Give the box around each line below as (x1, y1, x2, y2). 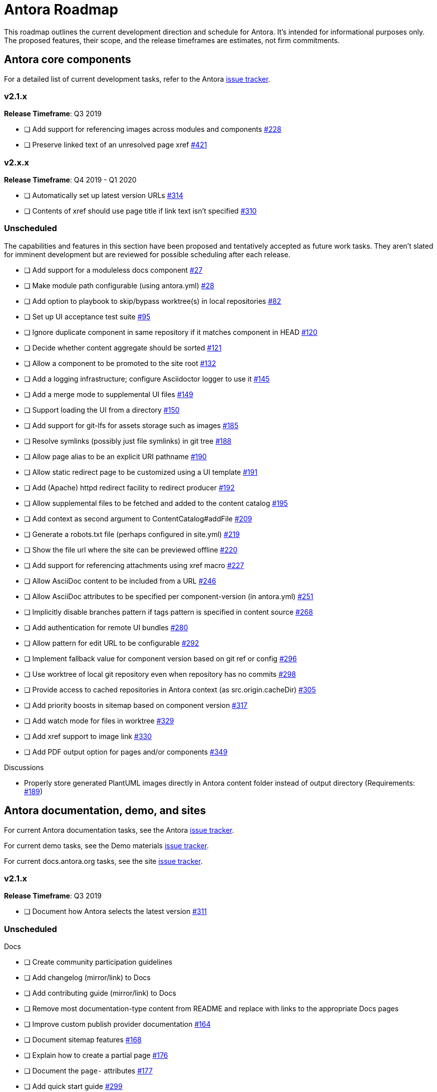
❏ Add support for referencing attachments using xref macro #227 (24, 561, 244, 570)
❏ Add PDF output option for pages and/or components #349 (24, 747, 228, 756)
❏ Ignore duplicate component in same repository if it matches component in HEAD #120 (24, 327, 318, 336)
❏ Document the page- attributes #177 (24, 1066, 153, 1075)
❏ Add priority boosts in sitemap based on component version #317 (24, 700, 248, 709)
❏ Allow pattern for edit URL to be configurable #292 (24, 638, 199, 647)
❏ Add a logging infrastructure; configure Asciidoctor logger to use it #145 (24, 374, 270, 383)
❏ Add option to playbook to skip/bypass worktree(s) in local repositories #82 (24, 296, 281, 305)
